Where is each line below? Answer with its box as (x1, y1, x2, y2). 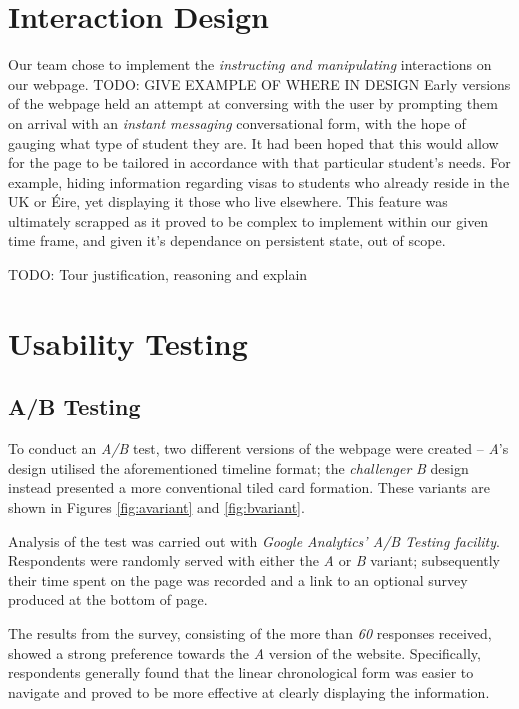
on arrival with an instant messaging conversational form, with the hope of (8, 112, 466, 133)
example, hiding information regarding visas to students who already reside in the (8, 171, 510, 192)
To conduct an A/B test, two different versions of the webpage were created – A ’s (8, 438, 509, 459)
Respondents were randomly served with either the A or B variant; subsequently (8, 550, 501, 571)
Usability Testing (8, 322, 248, 363)
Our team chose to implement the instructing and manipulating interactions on (8, 54, 492, 75)
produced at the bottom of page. (8, 589, 208, 610)
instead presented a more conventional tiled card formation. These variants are (8, 477, 490, 498)
